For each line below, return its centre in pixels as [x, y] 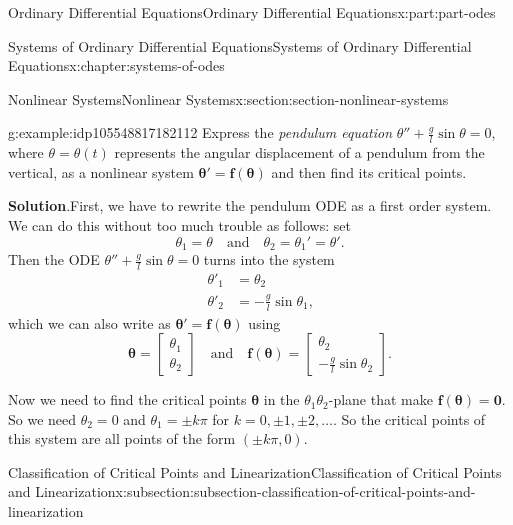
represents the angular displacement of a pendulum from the [299, 152]
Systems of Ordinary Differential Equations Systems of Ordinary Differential [240, 45]
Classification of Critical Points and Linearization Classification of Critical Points [255, 471]
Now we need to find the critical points [127, 399]
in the [281, 399]
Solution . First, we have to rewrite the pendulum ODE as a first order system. [250, 205]
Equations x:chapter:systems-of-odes [116, 65]
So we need [42, 418]
